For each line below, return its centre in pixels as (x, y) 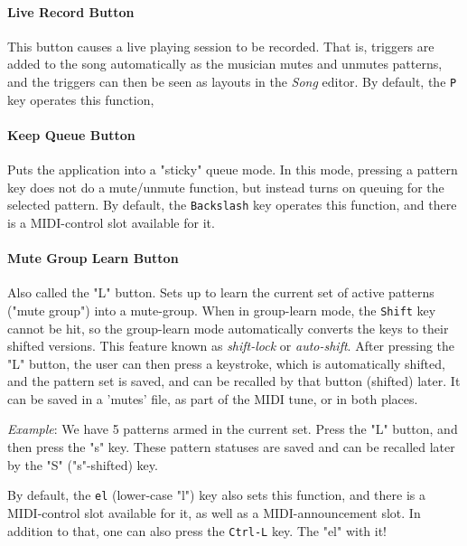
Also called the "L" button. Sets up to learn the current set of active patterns (221, 292)
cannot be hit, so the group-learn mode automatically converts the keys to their (228, 328)
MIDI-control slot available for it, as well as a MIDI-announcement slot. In (214, 512)
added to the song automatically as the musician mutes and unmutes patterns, (225, 64)
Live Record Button (71, 11)
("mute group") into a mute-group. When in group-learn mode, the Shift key (222, 310)
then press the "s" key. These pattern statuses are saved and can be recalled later (231, 447)
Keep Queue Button (71, 134)
